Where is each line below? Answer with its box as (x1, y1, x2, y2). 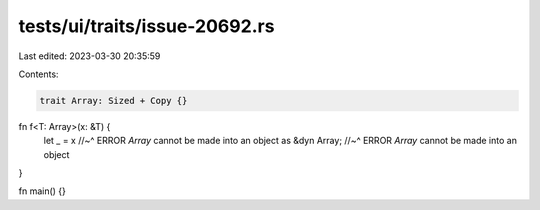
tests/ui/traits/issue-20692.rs (18, 15, 275, 37)
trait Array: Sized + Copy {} (39, 95, 188, 106)
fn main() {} (18, 185, 67, 197)
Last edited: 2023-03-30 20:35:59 (18, 50, 161, 62)
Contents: (18, 68, 59, 80)
